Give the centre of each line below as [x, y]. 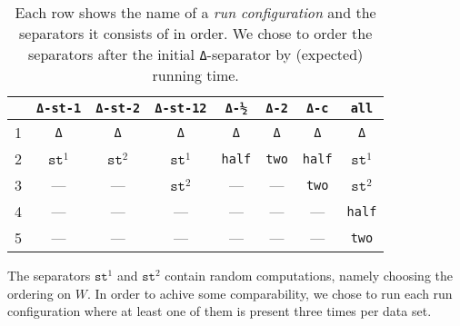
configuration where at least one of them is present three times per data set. [220, 311]
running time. [195, 75]
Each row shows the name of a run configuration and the [195, 12]
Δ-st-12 [181, 108]
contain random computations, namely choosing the [309, 275]
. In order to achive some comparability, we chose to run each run [270, 293]
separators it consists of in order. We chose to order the [196, 33]
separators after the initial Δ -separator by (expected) [196, 54]
